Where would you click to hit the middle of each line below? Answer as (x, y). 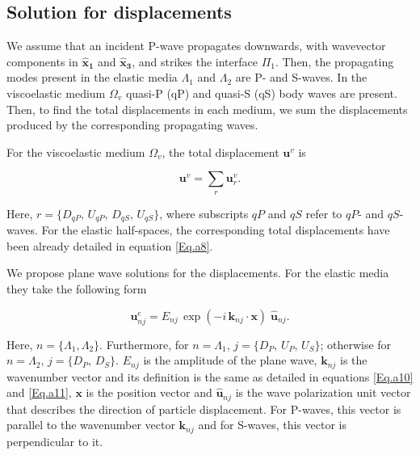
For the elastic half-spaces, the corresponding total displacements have (216, 230)
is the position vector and (149, 392)
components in (42, 61)
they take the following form (77, 288)
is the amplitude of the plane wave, (230, 360)
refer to (324, 213)
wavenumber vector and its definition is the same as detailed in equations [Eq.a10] (210, 376)
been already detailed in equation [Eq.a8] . (110, 245)
